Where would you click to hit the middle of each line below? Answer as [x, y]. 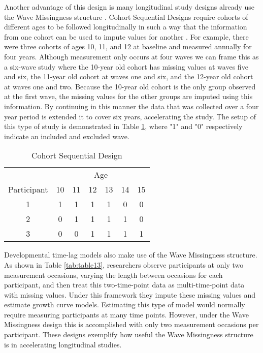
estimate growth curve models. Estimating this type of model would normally [125, 304]
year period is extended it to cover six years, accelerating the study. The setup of [130, 116]
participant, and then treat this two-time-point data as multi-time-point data [124, 285]
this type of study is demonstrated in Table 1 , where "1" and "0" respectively [123, 126]
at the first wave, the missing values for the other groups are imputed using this [128, 96]
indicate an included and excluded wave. [67, 136]
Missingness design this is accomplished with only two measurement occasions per [131, 324]
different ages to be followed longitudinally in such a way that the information [126, 27]
